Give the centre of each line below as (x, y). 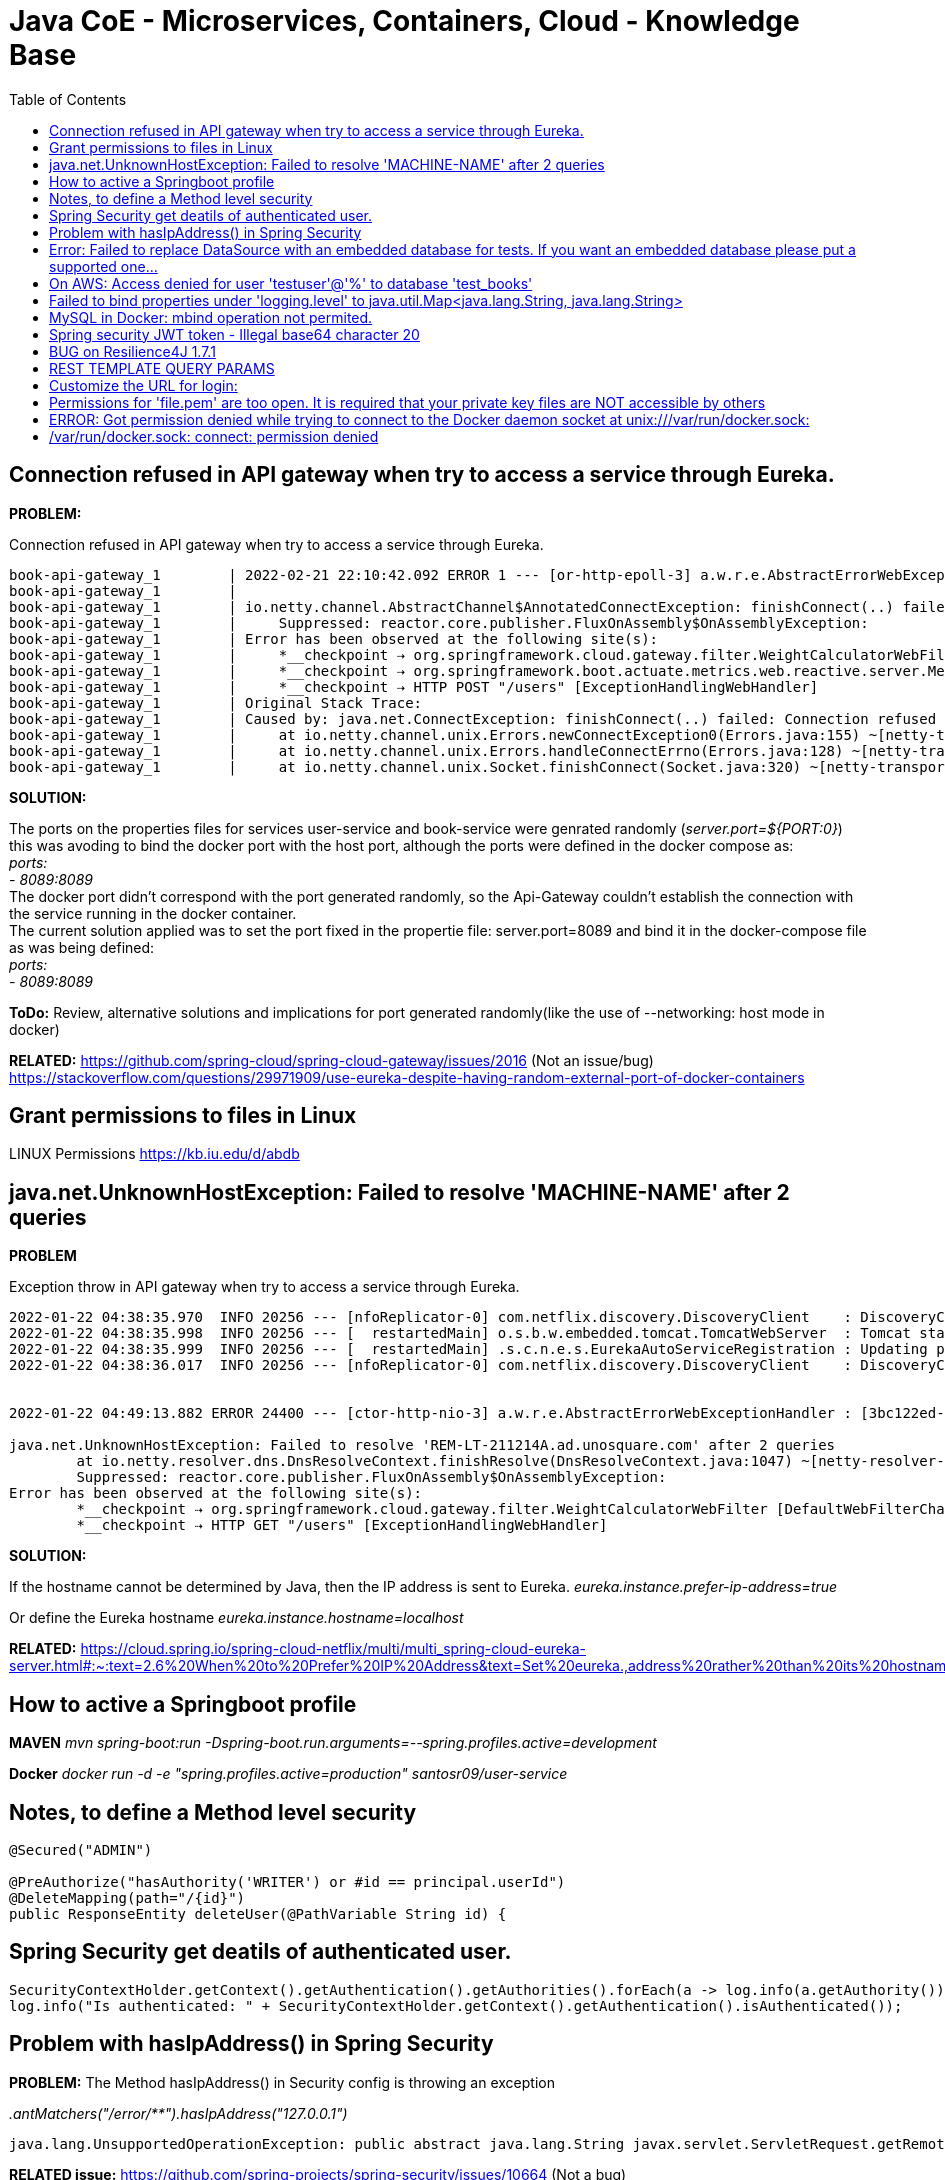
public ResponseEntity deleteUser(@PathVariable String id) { (258, 1913)
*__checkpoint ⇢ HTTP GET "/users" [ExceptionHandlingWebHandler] (342, 1525)
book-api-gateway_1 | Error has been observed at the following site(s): (334, 638)
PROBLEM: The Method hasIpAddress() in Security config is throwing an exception (282, 2082)
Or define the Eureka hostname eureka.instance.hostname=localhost (236, 1618)
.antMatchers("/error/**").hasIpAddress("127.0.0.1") (178, 2113)
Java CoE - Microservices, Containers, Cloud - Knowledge (404, 21)
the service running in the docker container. (153, 913)
